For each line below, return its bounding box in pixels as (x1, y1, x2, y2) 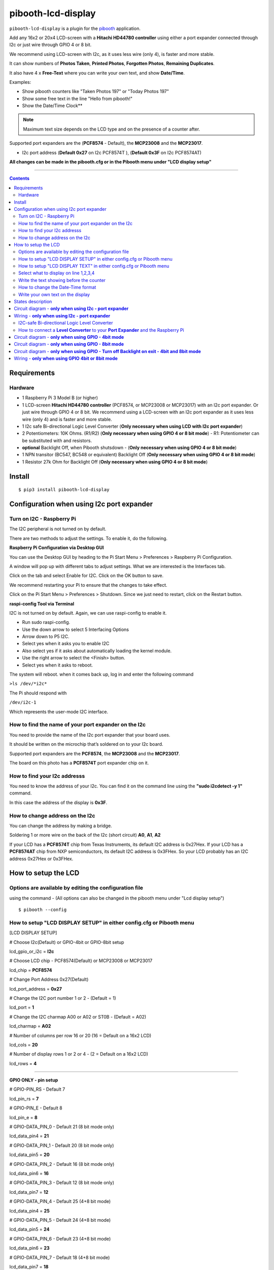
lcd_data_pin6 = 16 (9, 1170, 49, 1176)
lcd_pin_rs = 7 (9, 1095, 39, 1102)
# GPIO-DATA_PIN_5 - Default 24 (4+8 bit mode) (9, 1217, 111, 1223)
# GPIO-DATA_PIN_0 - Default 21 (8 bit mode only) (9, 1124, 114, 1130)
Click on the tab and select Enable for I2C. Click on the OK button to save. (9, 573, 164, 579)
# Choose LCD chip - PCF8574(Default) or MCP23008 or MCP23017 (9, 958, 153, 964)
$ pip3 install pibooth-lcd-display (18, 487, 110, 493)
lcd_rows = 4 (9, 1060, 37, 1066)
